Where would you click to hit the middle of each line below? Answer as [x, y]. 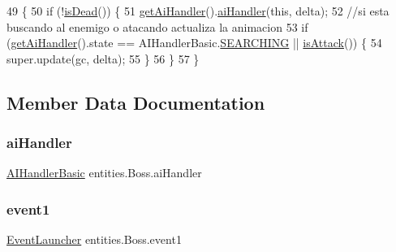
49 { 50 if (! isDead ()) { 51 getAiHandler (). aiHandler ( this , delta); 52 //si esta [198, 11]
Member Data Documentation [136, 102]
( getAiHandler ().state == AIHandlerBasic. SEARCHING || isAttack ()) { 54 [194, 43]
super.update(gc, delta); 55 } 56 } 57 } [103, 58]
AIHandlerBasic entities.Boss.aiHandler [104, 173]
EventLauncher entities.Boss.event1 [94, 239]
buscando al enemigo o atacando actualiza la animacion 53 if [157, 26]
